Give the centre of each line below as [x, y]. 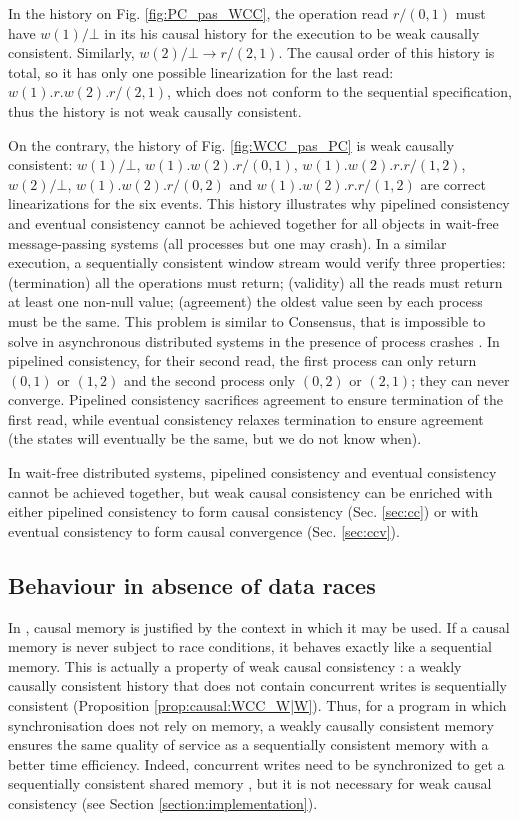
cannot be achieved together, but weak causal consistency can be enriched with [250, 491]
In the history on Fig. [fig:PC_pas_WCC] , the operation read [198, 13]
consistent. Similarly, [71, 52]
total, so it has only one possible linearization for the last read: [201, 71]
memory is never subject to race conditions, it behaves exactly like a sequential [250, 646]
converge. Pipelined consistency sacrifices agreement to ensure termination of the [256, 399]
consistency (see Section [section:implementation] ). [163, 802]
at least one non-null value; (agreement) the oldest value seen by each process [245, 301]
